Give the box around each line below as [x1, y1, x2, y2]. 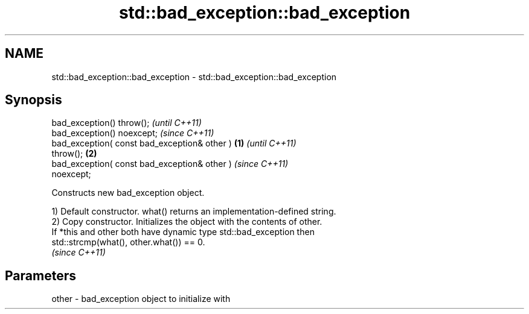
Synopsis [5, 92, 62, 108]
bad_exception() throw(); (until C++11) [51, 118, 202, 128]
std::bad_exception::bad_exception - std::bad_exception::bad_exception [51, 71, 337, 82]
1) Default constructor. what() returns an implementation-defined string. [51, 206, 336, 217]
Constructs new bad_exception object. [51, 187, 205, 198]
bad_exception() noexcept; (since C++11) [51, 128, 214, 139]
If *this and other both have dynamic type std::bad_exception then [51, 227, 315, 237]
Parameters [5, 268, 76, 283]
